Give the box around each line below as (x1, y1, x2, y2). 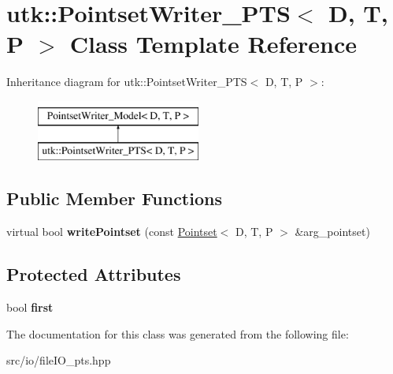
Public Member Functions (6, 186, 222, 211)
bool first (6, 299, 54, 316)
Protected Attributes (6, 262, 181, 286)
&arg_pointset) (295, 223, 370, 240)
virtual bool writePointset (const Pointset (6, 223, 217, 240)
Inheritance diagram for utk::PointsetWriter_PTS (6, 73, 247, 90)
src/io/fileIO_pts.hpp (6, 352, 111, 368)
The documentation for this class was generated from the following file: (6, 325, 349, 342)
